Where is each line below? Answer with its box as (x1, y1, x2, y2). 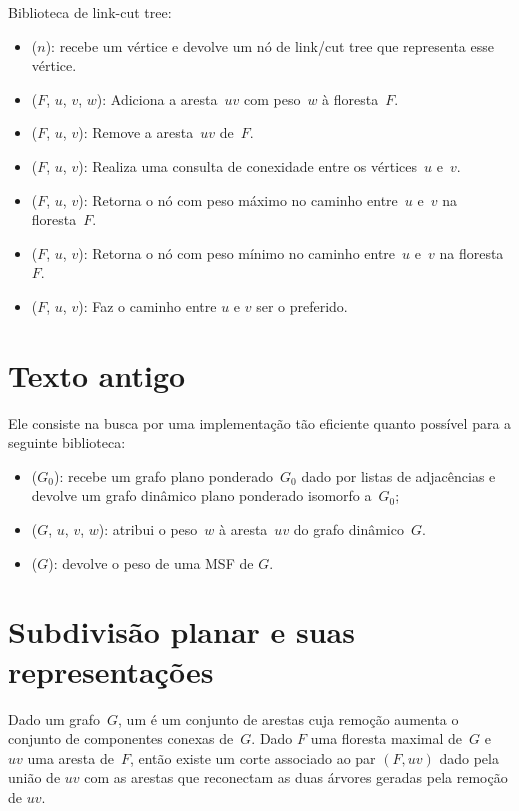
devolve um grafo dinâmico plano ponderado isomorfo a (31, 485, 372, 506)
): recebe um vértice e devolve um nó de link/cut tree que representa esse (45, 35, 494, 56)
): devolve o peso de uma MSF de (48, 552, 254, 573)
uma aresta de (27, 747, 114, 768)
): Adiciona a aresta (96, 88, 218, 109)
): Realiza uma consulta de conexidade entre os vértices (78, 155, 417, 176)
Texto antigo (8, 354, 186, 395)
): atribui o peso (98, 519, 198, 540)
